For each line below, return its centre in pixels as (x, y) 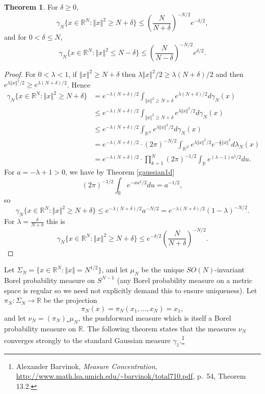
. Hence (79, 84)
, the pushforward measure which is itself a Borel (155, 317)
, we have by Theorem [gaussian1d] (120, 171)
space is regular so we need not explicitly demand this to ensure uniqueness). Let (131, 290)
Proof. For (20, 74)
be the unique (163, 270)
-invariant (229, 270)
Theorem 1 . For (31, 7)
